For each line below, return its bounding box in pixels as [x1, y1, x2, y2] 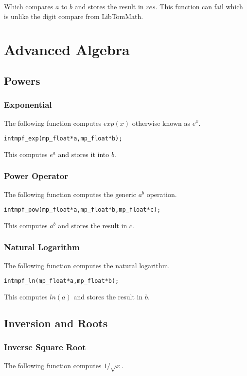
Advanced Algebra [4, 40, 130, 59]
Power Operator [4, 170, 69, 182]
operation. [146, 189, 177, 199]
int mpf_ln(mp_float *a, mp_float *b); [4, 277, 119, 285]
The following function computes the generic [4, 189, 136, 199]
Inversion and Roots [4, 315, 108, 330]
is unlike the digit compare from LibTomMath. [4, 11, 143, 21]
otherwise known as [132, 118, 190, 128]
